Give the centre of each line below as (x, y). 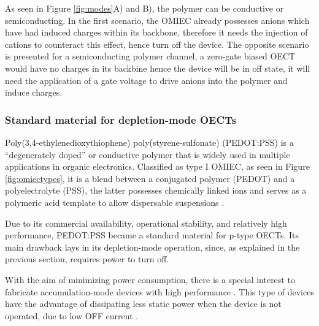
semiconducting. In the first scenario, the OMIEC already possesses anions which (157, 20)
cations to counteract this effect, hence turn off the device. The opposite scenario (157, 44)
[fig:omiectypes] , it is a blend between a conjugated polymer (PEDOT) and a (150, 178)
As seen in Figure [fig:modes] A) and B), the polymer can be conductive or (144, 8)
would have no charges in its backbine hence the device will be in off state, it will (158, 68)
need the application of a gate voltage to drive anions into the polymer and (146, 80)
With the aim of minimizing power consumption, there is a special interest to (150, 279)
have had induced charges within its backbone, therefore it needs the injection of (156, 32)
